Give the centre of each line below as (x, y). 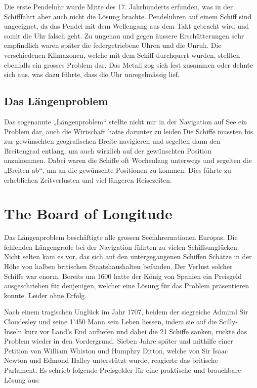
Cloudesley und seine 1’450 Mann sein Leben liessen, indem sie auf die (110, 321)
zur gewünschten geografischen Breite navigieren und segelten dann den (112, 141)
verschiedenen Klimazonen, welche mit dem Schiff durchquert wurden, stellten (122, 55)
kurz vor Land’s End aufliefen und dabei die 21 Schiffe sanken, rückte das (135, 331)
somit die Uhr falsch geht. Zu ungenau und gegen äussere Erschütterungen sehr (124, 35)
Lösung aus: (22, 379)
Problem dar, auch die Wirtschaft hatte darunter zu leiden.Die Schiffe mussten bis (128, 131)
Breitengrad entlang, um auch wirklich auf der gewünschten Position (108, 150)
